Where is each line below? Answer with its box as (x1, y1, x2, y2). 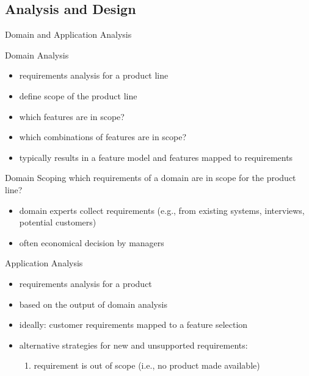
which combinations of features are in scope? (19, 130, 187, 143)
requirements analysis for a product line (19, 69, 169, 82)
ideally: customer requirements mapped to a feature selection (19, 318, 248, 331)
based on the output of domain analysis (19, 297, 167, 310)
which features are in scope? (19, 110, 125, 122)
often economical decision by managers (19, 236, 164, 249)
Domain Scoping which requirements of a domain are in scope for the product (5, 171, 296, 184)
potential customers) (19, 216, 96, 229)
